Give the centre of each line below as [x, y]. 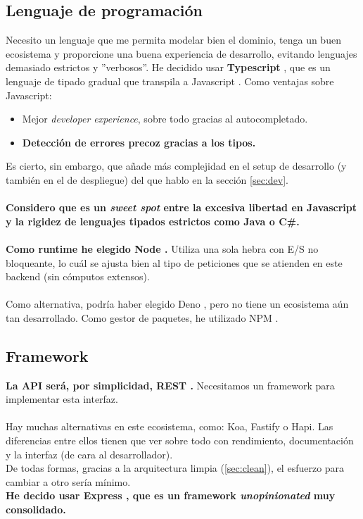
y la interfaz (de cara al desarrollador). [89, 454]
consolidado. [36, 509]
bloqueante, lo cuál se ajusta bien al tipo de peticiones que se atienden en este [174, 262]
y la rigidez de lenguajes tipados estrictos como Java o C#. [153, 221]
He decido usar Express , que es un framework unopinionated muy [171, 495]
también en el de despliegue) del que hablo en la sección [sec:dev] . [147, 179]
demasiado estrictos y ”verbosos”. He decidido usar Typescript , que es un [168, 67]
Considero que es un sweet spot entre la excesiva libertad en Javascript [181, 207]
